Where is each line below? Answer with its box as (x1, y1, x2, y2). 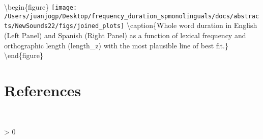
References (4, 79, 81, 100)
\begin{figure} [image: (4, 2, 77, 12)
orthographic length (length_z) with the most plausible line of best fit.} (4, 40, 228, 50)
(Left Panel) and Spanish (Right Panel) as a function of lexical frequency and (4, 30, 246, 40)
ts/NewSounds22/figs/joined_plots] (4, 22, 125, 30)
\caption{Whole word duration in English (126, 20, 257, 31)
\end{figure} (4, 50, 44, 61)
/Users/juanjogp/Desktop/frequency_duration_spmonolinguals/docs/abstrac (4, 12, 259, 20)
